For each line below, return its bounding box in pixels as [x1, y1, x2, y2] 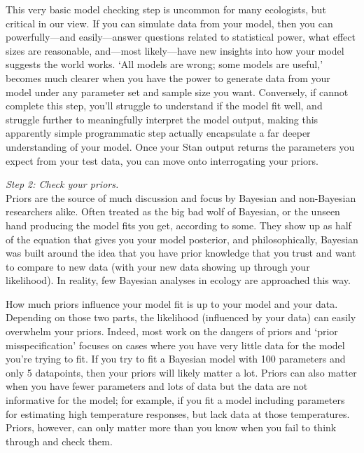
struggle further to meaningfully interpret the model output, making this [6, 111, 318, 126]
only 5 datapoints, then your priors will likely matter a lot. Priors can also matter [6, 365, 357, 379]
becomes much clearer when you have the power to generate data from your [6, 70, 330, 85]
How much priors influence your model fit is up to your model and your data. [6, 296, 338, 311]
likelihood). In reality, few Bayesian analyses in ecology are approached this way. [6, 273, 351, 288]
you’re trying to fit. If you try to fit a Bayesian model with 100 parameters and [6, 351, 346, 366]
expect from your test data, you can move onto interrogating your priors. [6, 153, 318, 168]
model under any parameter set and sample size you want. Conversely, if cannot [6, 84, 349, 99]
